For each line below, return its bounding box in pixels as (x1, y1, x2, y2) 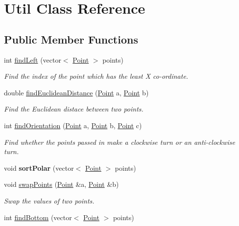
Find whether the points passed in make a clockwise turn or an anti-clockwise (4, 136, 235, 147)
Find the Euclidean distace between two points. (4, 104, 143, 114)
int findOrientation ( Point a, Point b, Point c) (4, 120, 142, 130)
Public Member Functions (4, 31, 138, 46)
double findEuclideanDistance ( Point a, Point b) (4, 87, 149, 97)
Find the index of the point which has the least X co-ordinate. (4, 71, 189, 81)
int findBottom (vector (4, 212, 72, 222)
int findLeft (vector (4, 54, 61, 65)
